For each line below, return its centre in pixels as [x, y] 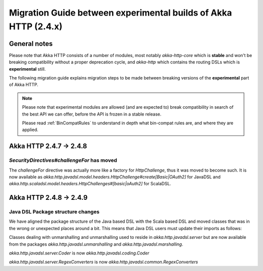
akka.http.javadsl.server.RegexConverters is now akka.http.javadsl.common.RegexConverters [103, 262]
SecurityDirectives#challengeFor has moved [63, 160]
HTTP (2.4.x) [36, 26]
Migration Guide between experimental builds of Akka [121, 13]
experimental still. [27, 69]
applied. [30, 130]
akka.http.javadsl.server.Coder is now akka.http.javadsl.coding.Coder [79, 253]
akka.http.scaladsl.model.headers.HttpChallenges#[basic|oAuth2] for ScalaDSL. [90, 184]
